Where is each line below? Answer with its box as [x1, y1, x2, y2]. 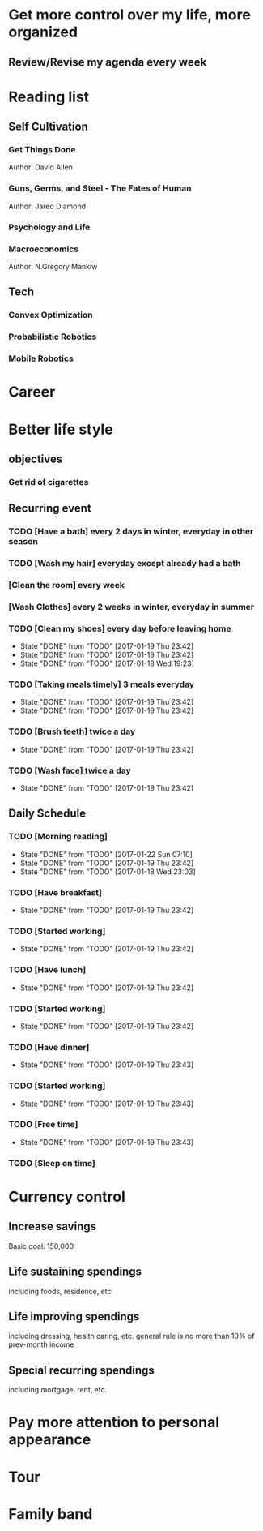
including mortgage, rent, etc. [8, 1385, 108, 1395]
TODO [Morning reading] [8, 831, 108, 843]
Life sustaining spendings [8, 1265, 142, 1279]
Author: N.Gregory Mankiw [8, 261, 98, 271]
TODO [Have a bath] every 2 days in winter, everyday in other [8, 525, 254, 537]
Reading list [8, 88, 90, 106]
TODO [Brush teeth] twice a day [8, 726, 136, 737]
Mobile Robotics [8, 353, 74, 364]
